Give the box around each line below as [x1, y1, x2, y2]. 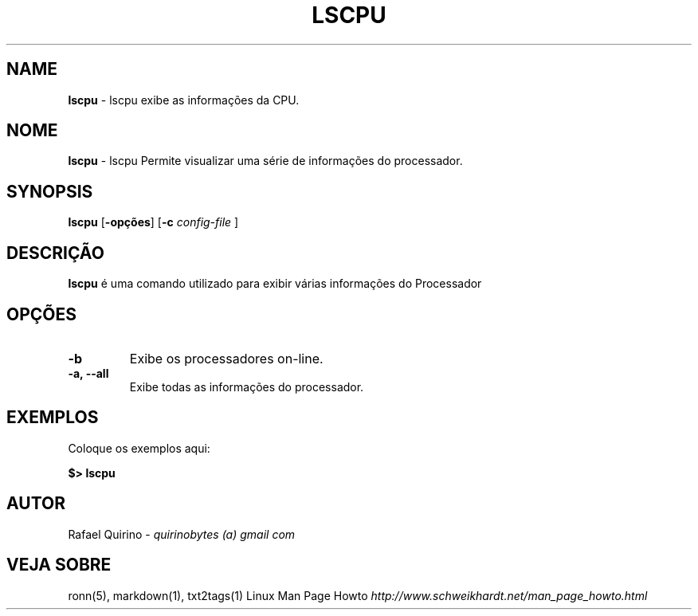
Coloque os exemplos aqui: [68, 441, 210, 455]
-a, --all [68, 366, 109, 380]
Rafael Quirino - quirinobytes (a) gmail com [68, 527, 296, 541]
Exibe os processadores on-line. [129, 350, 324, 367]
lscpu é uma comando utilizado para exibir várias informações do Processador [68, 277, 482, 291]
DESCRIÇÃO [6, 242, 104, 263]
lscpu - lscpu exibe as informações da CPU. [68, 92, 300, 107]
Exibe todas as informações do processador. [129, 379, 364, 394]
